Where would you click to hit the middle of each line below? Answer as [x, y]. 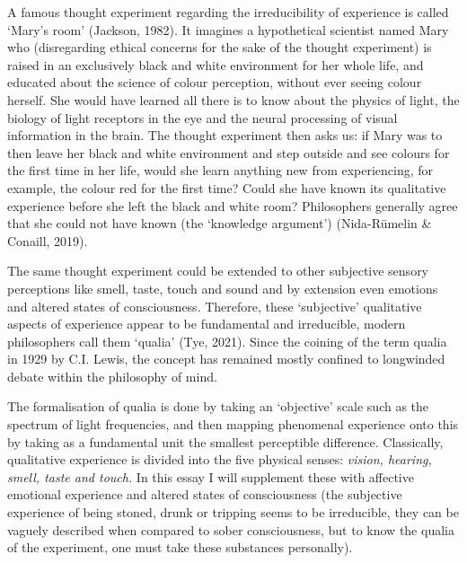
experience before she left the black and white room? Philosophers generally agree [233, 205]
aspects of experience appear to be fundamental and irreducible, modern [207, 324]
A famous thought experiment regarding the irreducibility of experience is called [228, 12]
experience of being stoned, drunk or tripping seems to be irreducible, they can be [233, 512]
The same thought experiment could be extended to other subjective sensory [218, 271]
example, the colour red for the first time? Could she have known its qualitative [227, 187]
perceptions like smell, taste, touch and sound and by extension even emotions [223, 288]
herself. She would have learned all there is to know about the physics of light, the [233, 99]
